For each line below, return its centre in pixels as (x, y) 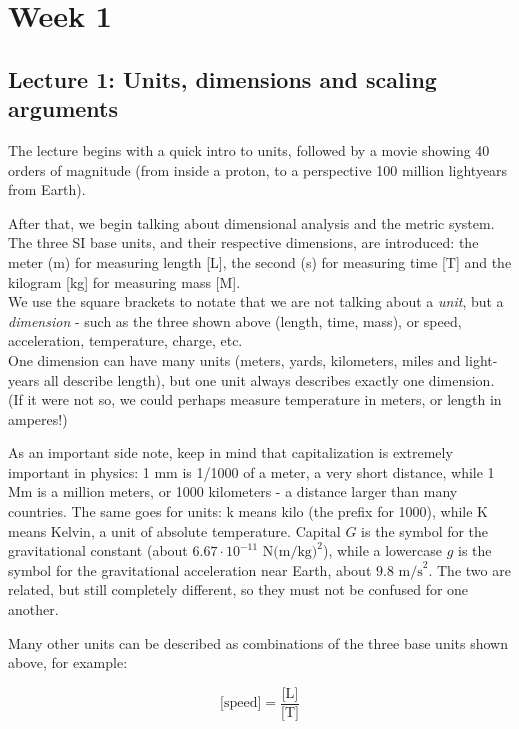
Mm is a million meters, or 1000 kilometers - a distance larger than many (233, 491)
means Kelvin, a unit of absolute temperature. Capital (174, 530)
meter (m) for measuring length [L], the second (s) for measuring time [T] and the (260, 261)
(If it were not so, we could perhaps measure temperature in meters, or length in (255, 399)
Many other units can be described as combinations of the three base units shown (258, 642)
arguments (63, 108)
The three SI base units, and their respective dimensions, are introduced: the (243, 242)
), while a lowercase (382, 550)
